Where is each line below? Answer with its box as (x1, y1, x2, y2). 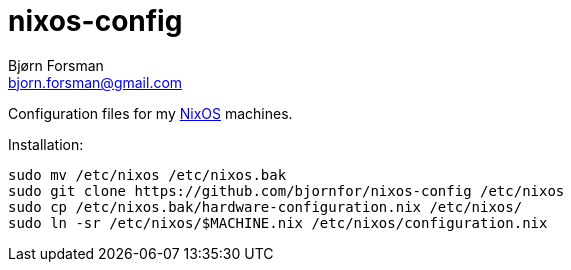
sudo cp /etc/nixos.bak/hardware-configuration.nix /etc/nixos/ (8, 198, 523, 215)
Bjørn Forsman (8, 56, 104, 74)
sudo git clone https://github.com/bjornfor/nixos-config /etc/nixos (8, 182, 565, 199)
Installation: (8, 135, 84, 153)
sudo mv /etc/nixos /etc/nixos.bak (8, 166, 287, 183)
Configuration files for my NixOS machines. (8, 104, 293, 122)
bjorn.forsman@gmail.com (8, 73, 183, 91)
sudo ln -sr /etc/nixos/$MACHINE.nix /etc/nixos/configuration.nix (8, 214, 548, 231)
